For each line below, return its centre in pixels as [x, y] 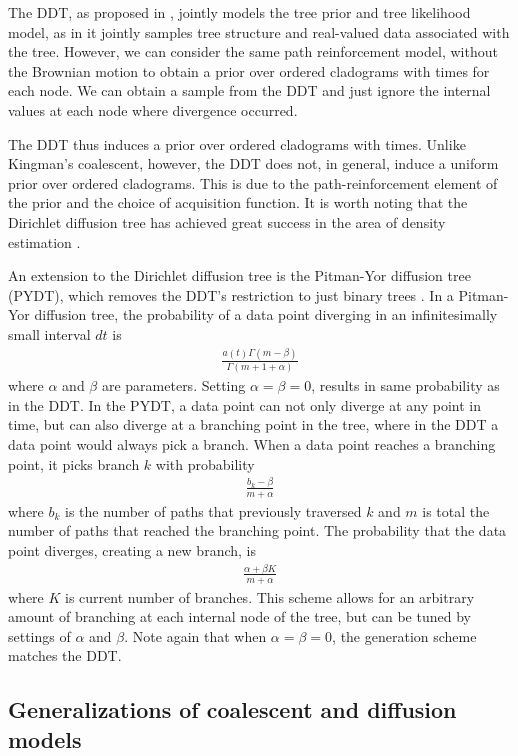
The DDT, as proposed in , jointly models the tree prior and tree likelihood [239, 12]
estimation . [44, 241]
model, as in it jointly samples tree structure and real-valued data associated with [259, 31]
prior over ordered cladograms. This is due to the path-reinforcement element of [253, 182]
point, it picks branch [74, 463]
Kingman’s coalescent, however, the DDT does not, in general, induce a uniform [253, 163]
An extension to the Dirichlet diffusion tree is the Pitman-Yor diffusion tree [239, 275]
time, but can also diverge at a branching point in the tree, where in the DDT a [253, 424]
